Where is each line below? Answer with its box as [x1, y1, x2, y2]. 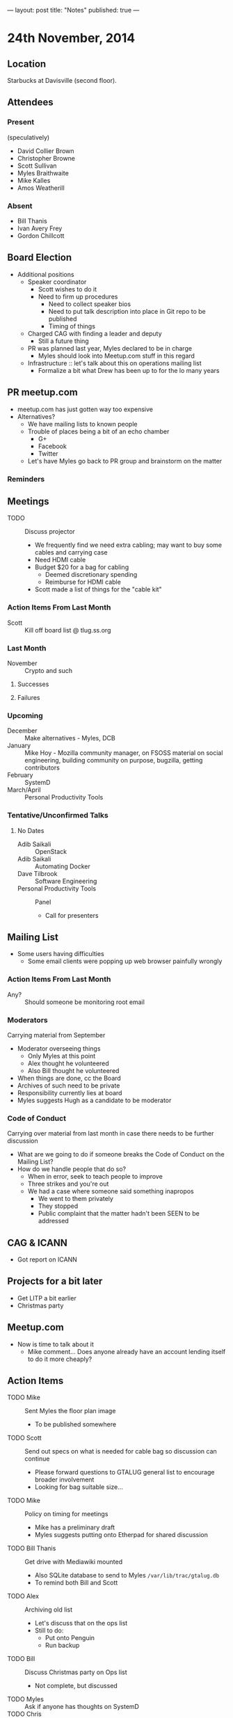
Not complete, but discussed [34, 1682, 118, 1690]
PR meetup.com [7, 386, 78, 399]
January [7, 741, 31, 750]
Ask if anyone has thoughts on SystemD [24, 1703, 139, 1711]
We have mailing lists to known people [27, 420, 138, 428]
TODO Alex [7, 1592, 40, 1600]
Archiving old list [24, 1605, 73, 1614]
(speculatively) [7, 133, 50, 141]
